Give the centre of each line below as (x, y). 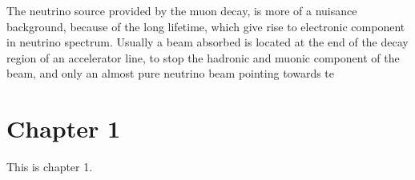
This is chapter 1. (50, 167)
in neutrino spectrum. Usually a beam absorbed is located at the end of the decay (207, 42)
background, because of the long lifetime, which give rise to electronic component (206, 26)
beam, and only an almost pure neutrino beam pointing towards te (171, 73)
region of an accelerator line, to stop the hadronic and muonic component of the (203, 57)
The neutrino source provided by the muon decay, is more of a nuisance (182, 10)
